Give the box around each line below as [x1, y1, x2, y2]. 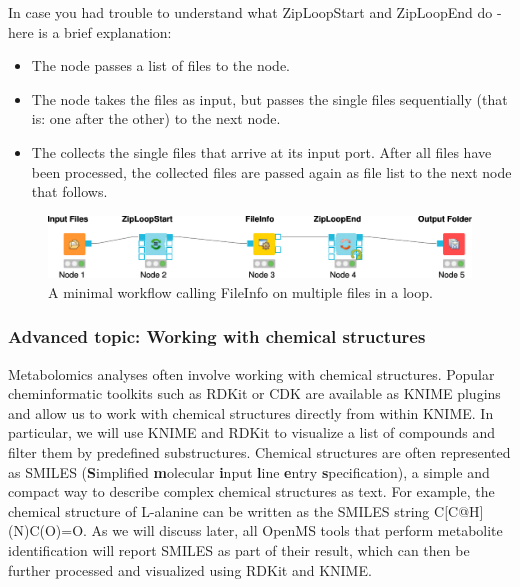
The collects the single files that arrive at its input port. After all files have [31, 141, 492, 162]
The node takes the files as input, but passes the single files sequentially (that [31, 88, 508, 109]
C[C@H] [434, 500, 484, 521]
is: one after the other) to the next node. [31, 108, 281, 129]
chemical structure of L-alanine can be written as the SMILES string [8, 500, 430, 521]
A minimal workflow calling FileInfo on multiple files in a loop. [48, 281, 433, 302]
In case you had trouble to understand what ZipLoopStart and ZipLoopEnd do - [8, 2, 502, 22]
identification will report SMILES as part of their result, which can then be [8, 540, 470, 561]
